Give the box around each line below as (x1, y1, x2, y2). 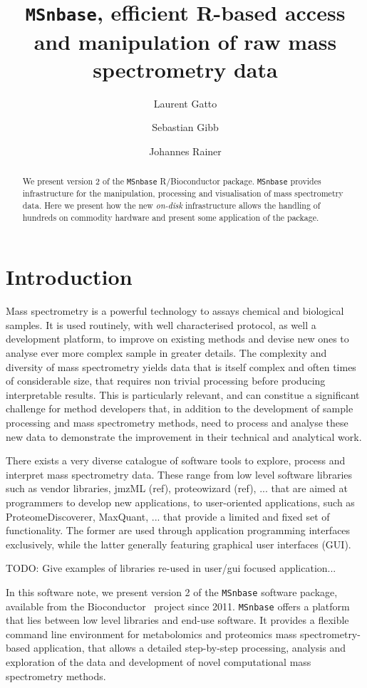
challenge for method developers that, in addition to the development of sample (6, 401, 353, 416)
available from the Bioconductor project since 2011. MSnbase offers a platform (6, 598, 350, 613)
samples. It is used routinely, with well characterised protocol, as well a (6, 317, 316, 332)
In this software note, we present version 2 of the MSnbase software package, (6, 584, 338, 599)
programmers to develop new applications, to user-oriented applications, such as (6, 494, 355, 509)
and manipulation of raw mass (33, 26, 337, 56)
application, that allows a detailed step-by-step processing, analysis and (33, 640, 346, 655)
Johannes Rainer (149, 143, 222, 158)
